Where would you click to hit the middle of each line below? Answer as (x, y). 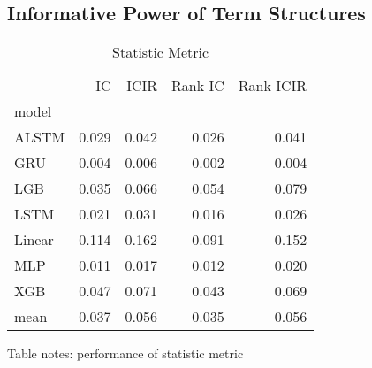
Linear (34, 240)
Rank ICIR (273, 86)
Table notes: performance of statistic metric (125, 353)
